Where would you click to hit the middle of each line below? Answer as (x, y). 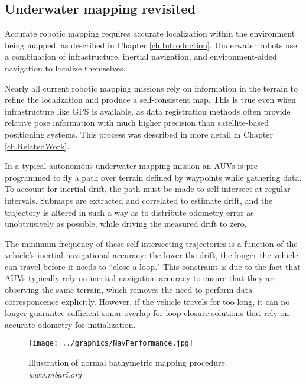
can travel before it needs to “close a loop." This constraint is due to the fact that (153, 266)
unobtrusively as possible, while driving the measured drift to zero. (126, 224)
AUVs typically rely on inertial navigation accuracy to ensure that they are (141, 278)
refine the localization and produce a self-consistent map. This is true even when (150, 100)
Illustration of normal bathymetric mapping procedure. (128, 362)
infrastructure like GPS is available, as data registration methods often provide (148, 111)
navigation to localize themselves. (65, 68)
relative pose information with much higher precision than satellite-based (137, 123)
